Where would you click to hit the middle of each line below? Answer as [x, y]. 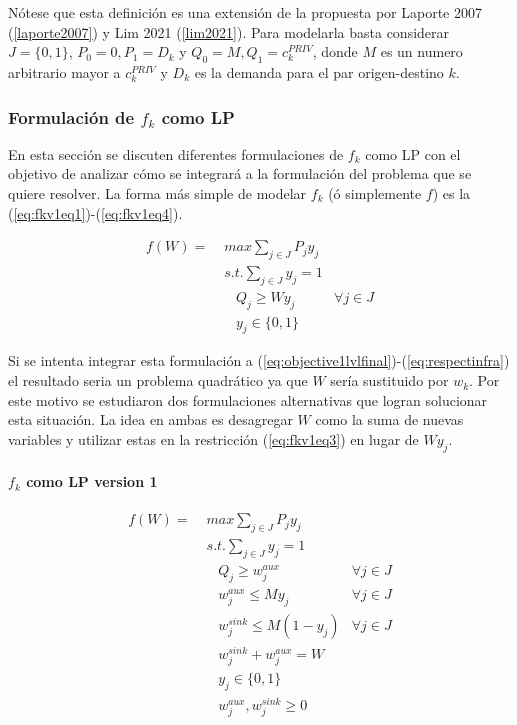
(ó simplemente [375, 192]
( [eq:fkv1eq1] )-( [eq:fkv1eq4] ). [95, 212]
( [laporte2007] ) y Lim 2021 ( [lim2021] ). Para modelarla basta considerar [229, 31]
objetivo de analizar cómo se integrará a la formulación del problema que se [240, 173]
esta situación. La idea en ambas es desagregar [150, 419]
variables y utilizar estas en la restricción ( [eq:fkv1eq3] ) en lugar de [213, 438]
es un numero [421, 51]
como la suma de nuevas [389, 419]
